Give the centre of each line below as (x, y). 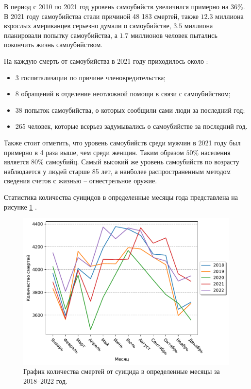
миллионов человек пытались (174, 35)
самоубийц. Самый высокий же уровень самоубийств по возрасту (142, 162)
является (17, 162)
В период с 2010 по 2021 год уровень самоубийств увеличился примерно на (116, 6)
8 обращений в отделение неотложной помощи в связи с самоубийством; (123, 94)
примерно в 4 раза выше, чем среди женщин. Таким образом (94, 152)
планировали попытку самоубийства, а (61, 35)
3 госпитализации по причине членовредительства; (90, 77)
